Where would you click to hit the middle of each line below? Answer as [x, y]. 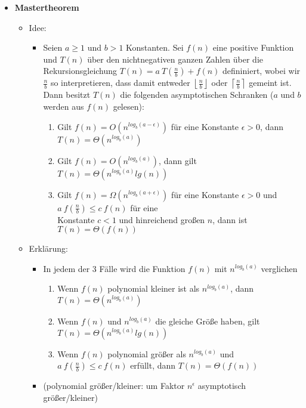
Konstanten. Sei [155, 47]
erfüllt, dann [153, 365]
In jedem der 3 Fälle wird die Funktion [114, 268]
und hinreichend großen [162, 219]
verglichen [279, 268]
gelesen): [129, 106]
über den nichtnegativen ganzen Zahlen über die [175, 59]
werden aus [64, 106]
